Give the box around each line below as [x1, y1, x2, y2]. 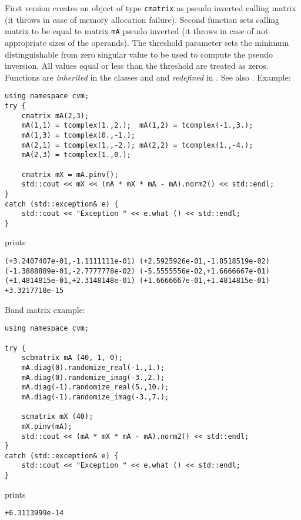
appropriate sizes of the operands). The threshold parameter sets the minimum [5, 36, 289, 48]
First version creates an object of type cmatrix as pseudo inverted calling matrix [5, 2, 296, 14]
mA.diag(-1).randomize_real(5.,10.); [21, 383, 169, 392]
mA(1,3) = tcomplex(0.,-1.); [21, 131, 135, 139]
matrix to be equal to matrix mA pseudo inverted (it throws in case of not [5, 25, 269, 37]
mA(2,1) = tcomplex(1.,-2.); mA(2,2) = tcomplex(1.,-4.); [21, 141, 253, 149]
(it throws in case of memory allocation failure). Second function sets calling [5, 13, 280, 25]
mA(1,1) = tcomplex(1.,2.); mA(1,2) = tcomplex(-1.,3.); [21, 121, 253, 130]
